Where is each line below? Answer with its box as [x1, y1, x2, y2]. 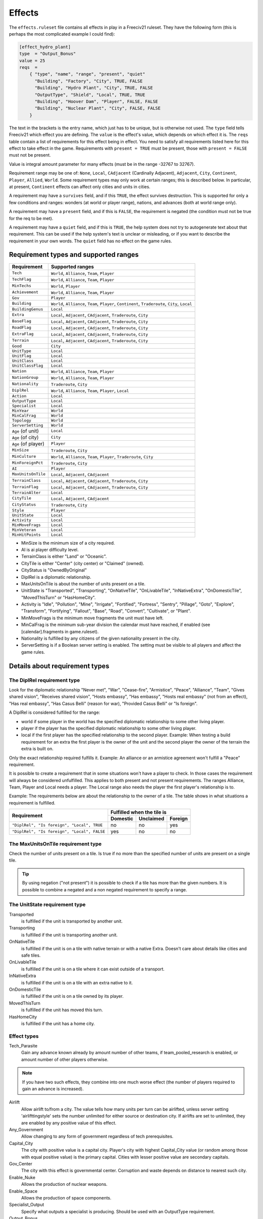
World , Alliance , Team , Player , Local [51, 387, 129, 393]
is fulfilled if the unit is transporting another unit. [21, 932, 118, 938]
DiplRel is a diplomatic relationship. [21, 574, 92, 580]
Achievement [12, 290, 38, 295]
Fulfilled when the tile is [110, 809, 167, 816]
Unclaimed [139, 815, 165, 822]
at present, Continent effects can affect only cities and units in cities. [9, 183, 150, 190]
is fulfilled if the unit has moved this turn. [21, 1007, 103, 1013]
